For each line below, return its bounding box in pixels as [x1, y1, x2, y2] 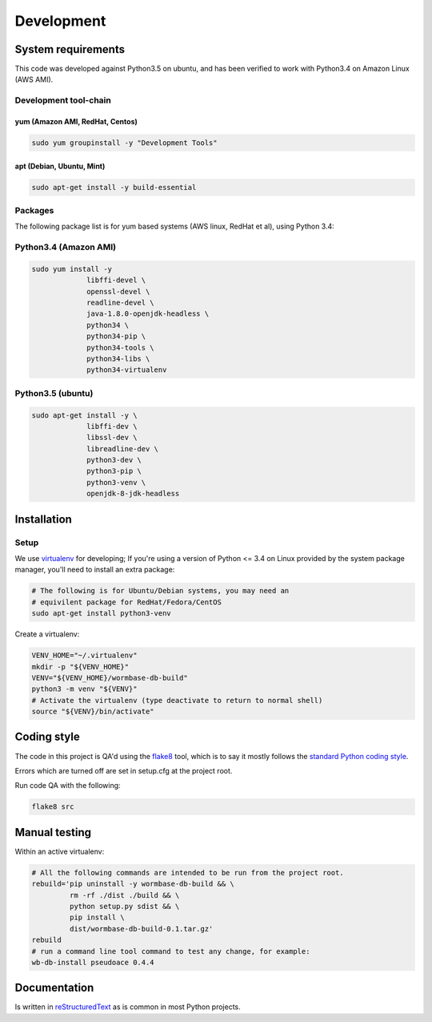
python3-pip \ [86, 467, 142, 476]
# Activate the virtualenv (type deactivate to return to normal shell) [31, 696, 323, 705]
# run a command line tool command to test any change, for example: [31, 947, 310, 955]
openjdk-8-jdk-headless [86, 489, 180, 499]
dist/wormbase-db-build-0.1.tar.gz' [69, 924, 214, 933]
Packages [14, 204, 54, 216]
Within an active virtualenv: [14, 846, 105, 856]
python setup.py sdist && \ [69, 902, 180, 911]
